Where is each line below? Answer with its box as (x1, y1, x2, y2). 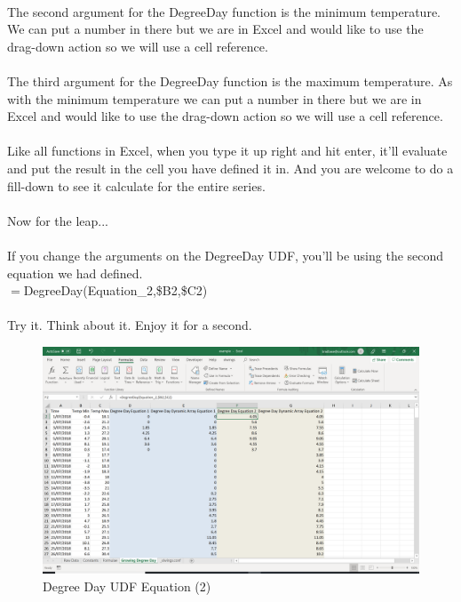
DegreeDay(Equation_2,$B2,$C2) (23, 281, 208, 300)
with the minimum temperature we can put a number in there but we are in (7, 89, 422, 108)
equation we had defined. (7, 263, 143, 282)
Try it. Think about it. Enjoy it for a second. (7, 316, 252, 334)
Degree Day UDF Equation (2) (43, 576, 211, 595)
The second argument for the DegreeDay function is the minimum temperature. (7, 2, 441, 20)
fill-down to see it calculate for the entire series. (7, 176, 266, 195)
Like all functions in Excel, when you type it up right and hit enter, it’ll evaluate (7, 141, 448, 160)
